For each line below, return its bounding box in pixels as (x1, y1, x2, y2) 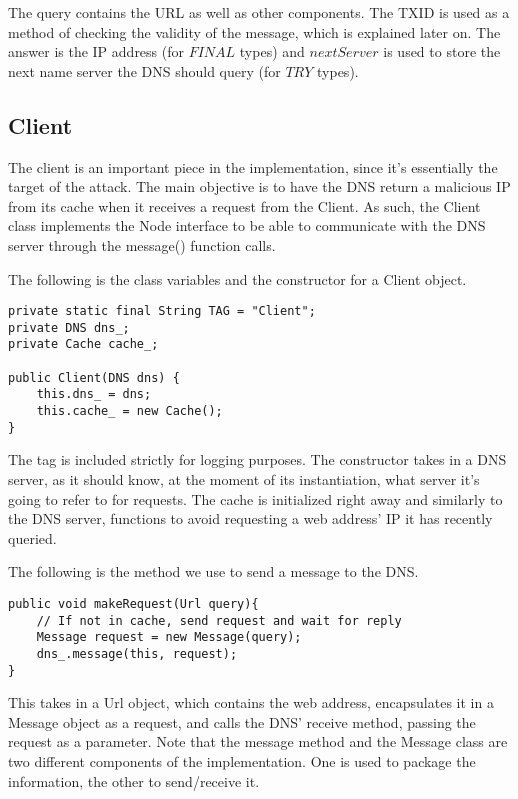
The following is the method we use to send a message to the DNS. (8, 561, 419, 582)
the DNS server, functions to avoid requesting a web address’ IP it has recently (8, 508, 493, 529)
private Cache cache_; (8, 337, 159, 352)
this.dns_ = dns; (36, 387, 152, 402)
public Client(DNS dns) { (8, 370, 180, 385)
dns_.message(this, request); (36, 646, 238, 661)
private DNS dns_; (8, 320, 130, 335)
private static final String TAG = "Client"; (8, 304, 316, 319)
